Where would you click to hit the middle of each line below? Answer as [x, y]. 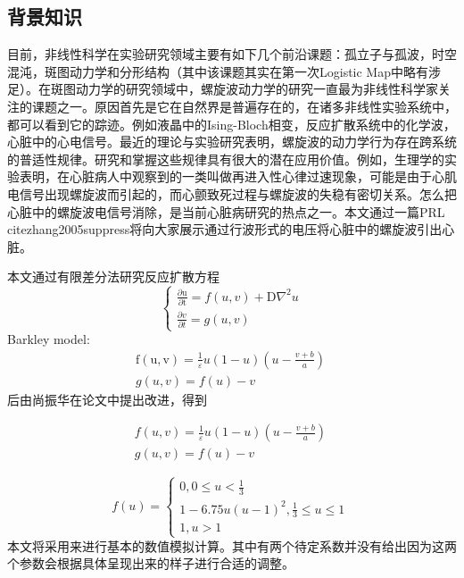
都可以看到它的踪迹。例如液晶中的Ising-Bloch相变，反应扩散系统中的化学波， [232, 124]
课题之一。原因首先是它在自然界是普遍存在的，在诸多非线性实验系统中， [244, 106]
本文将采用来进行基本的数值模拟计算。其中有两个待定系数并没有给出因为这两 [232, 545]
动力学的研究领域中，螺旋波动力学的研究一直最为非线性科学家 [257, 89]
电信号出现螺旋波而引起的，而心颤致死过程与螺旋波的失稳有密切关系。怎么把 [232, 193]
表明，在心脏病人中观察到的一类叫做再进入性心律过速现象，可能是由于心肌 [238, 176]
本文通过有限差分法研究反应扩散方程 [113, 276]
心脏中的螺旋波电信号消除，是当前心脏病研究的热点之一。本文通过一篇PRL [226, 211]
